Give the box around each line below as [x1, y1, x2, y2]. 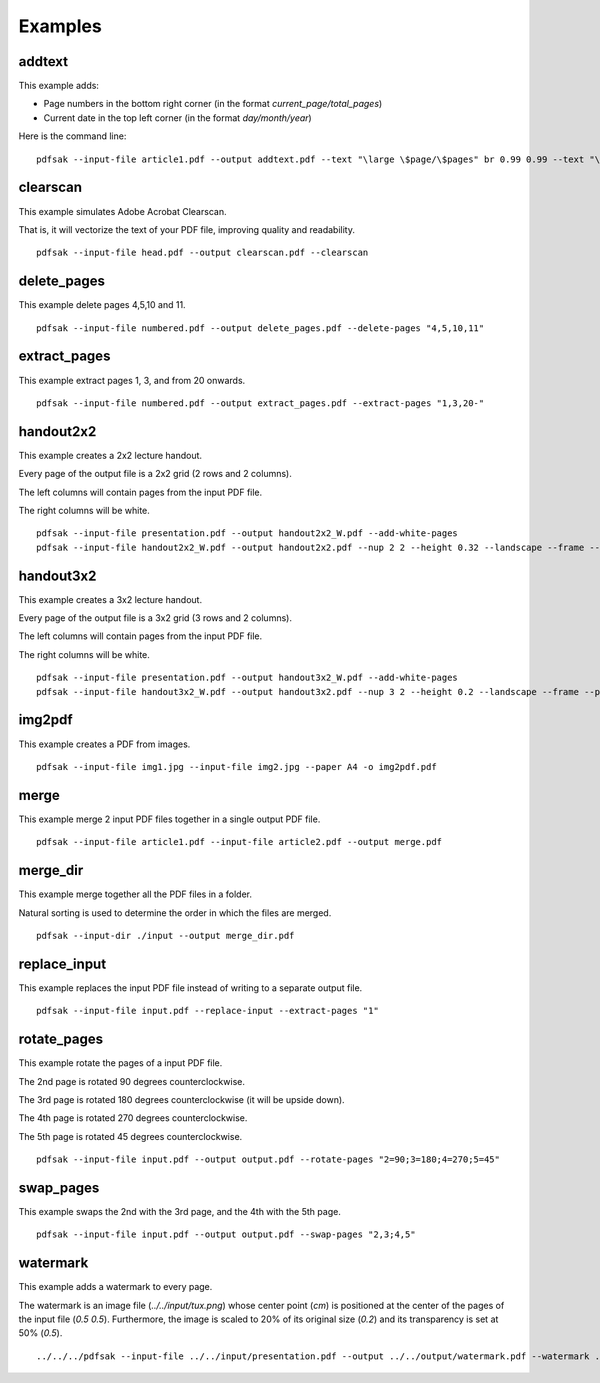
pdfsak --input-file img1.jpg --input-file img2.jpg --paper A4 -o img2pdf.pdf [36, 761, 437, 772]
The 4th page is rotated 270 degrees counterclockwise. [18, 1112, 248, 1124]
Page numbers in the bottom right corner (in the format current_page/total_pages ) [43, 98, 383, 110]
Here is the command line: [18, 130, 127, 142]
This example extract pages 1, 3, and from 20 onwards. [18, 374, 246, 386]
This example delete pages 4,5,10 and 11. [18, 299, 186, 311]
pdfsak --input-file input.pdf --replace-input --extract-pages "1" [36, 1005, 379, 1017]
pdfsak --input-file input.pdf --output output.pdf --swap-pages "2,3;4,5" [36, 1229, 416, 1240]
